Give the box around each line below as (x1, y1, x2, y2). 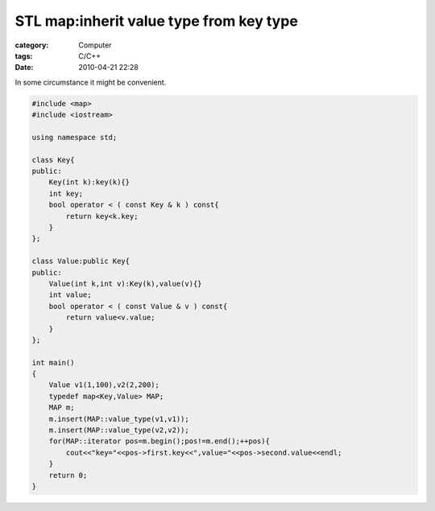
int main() (31, 358, 75, 367)
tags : (14, 51, 33, 60)
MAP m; (48, 403, 75, 412)
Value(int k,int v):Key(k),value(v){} (48, 278, 202, 288)
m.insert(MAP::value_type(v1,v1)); (48, 414, 189, 423)
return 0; (48, 471, 88, 480)
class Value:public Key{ (31, 257, 130, 266)
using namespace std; (31, 133, 118, 142)
